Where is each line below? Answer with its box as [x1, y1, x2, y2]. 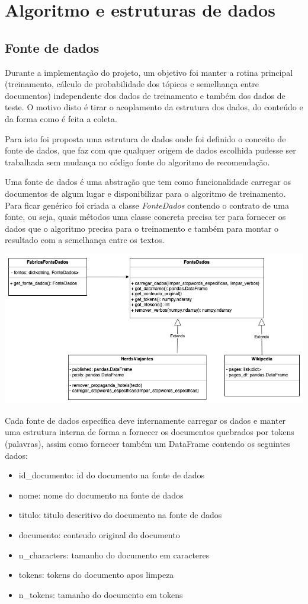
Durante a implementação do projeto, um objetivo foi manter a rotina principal [5, 66, 293, 78]
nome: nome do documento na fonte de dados [18, 488, 184, 501]
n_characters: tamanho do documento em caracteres [18, 548, 210, 561]
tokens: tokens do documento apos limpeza [18, 568, 174, 581]
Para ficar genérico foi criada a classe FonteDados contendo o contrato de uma [5, 199, 290, 211]
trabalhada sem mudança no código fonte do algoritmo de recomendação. [5, 155, 270, 168]
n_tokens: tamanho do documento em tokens [18, 588, 183, 600]
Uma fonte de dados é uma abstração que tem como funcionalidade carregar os [5, 175, 291, 188]
